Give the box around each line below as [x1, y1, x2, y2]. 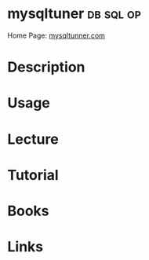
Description [7, 58, 85, 76]
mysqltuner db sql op [7, 5, 142, 23]
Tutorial [7, 166, 60, 184]
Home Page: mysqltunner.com [7, 31, 105, 40]
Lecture [7, 130, 60, 148]
